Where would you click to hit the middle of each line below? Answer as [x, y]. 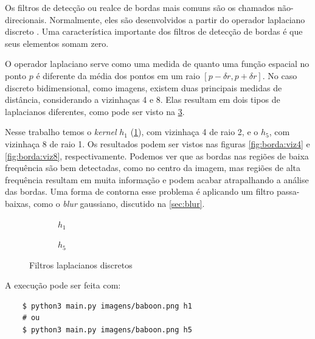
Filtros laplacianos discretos [81, 264]
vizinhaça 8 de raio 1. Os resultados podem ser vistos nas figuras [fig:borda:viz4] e [157, 143]
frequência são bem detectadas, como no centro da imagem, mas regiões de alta [153, 168]
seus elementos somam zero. [57, 43]
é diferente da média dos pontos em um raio [118, 75]
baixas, [18, 203]
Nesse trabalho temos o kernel [61, 132]
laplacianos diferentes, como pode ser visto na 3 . [95, 111]
